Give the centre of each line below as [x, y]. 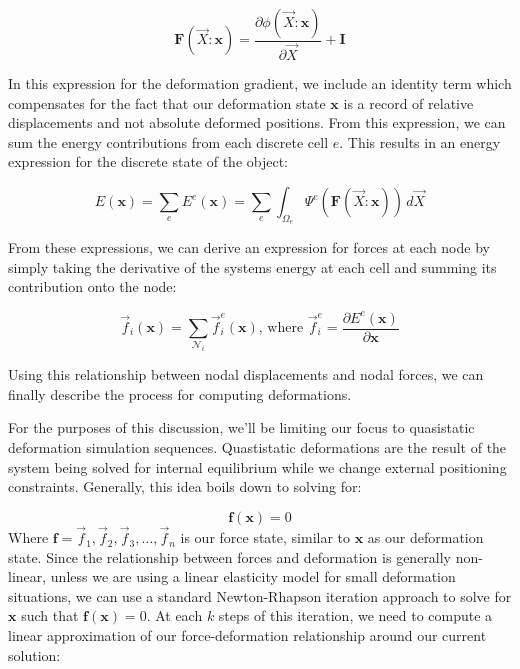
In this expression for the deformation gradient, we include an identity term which [260, 83]
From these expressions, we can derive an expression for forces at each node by [249, 247]
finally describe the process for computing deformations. [180, 393]
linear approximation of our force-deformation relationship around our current [247, 635]
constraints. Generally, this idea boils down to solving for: [185, 486]
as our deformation [425, 537]
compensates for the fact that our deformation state [167, 102]
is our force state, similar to [265, 537]
